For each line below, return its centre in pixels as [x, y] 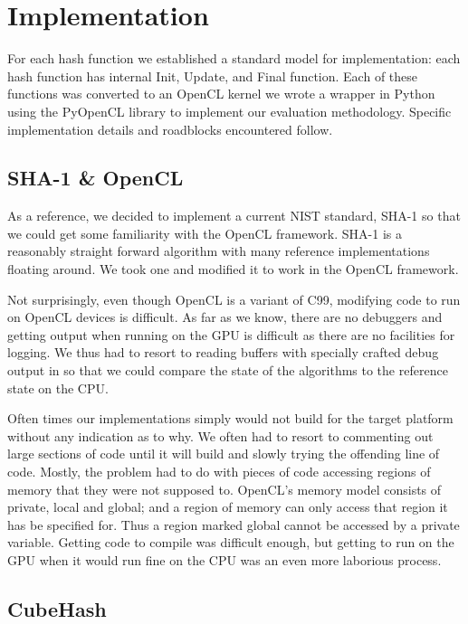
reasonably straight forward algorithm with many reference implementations [219, 251]
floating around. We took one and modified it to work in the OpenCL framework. [233, 269]
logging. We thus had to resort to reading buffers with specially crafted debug [223, 352]
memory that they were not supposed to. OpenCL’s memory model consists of [224, 489]
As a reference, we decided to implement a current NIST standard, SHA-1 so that [234, 216]
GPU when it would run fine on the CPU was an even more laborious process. [224, 559]
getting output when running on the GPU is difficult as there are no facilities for [231, 334]
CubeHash [57, 608]
